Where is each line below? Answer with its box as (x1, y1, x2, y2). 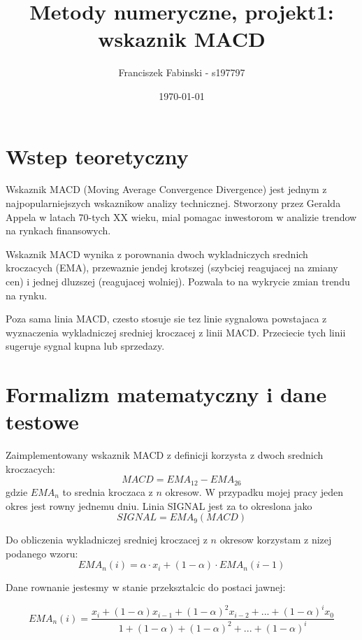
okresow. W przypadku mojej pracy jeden (165, 484, 344, 499)
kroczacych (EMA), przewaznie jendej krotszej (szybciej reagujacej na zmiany (6, 260, 338, 275)
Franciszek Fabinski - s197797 (118, 65, 245, 80)
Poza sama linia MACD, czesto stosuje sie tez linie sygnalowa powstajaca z (6, 311, 327, 326)
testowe (6, 407, 79, 436)
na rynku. (6, 287, 48, 302)
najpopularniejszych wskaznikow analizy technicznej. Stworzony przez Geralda (6, 196, 341, 211)
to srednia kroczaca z (62, 484, 153, 499)
